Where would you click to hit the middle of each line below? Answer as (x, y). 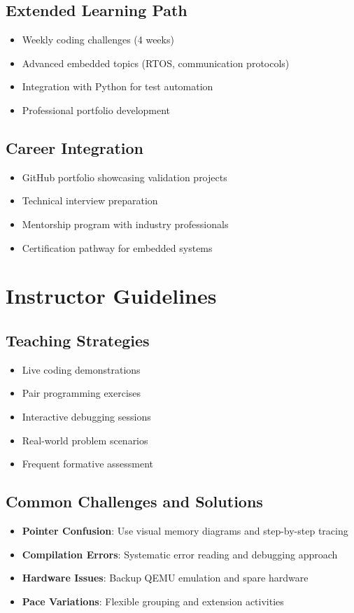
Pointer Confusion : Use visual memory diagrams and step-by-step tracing (185, 530)
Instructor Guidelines (111, 296)
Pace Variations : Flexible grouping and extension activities (153, 601)
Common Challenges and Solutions (134, 501)
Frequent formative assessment (88, 464)
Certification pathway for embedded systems (117, 247)
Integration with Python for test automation (118, 86)
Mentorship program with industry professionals (125, 224)
